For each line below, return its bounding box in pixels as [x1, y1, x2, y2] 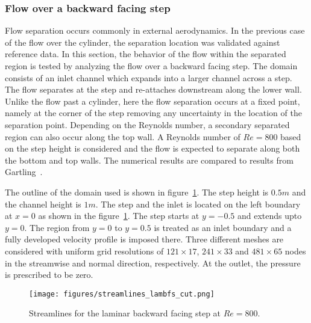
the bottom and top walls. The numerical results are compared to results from [5, 153, 294, 166]
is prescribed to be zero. [5, 268, 93, 281]
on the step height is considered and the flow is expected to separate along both [5, 142, 300, 155]
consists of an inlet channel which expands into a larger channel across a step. [5, 71, 292, 84]
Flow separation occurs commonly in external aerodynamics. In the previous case [5, 24, 305, 37]
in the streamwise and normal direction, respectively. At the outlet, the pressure [5, 256, 301, 269]
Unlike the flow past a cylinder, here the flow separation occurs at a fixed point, [5, 94, 300, 107]
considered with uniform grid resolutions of [5, 244, 164, 257]
